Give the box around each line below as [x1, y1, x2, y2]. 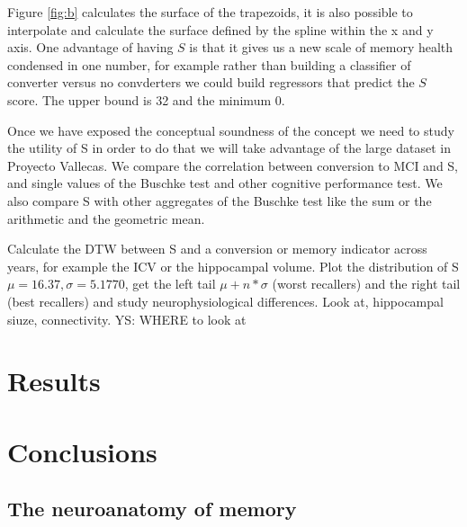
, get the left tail [124, 274, 216, 293]
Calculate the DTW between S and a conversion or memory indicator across [7, 239, 427, 258]
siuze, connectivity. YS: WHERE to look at [7, 309, 247, 328]
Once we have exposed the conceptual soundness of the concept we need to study [7, 121, 454, 139]
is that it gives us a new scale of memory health [189, 38, 454, 57]
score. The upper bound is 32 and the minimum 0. [7, 90, 285, 109]
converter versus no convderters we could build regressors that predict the [7, 73, 415, 92]
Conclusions [7, 433, 157, 469]
